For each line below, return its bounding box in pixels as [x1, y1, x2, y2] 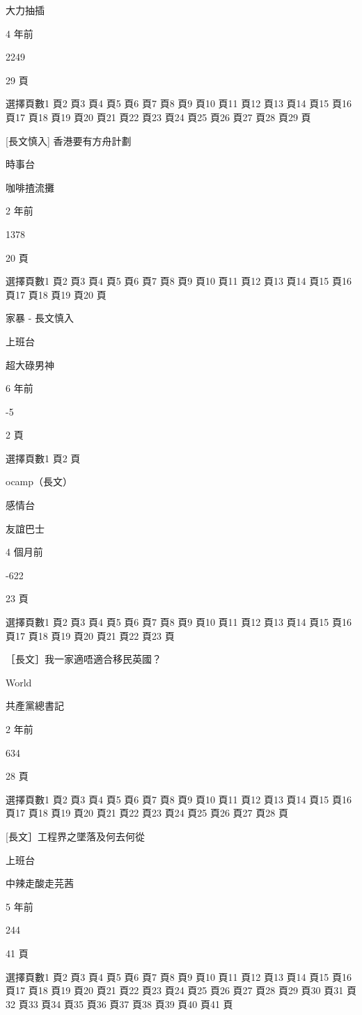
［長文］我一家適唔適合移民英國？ [6, 652, 162, 666]
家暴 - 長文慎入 [6, 310, 74, 325]
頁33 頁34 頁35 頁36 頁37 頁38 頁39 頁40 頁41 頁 [18, 996, 233, 1011]
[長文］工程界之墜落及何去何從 [6, 828, 145, 843]
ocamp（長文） [6, 474, 73, 489]
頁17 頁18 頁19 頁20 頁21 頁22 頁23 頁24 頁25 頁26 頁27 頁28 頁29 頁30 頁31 [6, 983, 344, 998]
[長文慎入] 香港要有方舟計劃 [6, 133, 132, 148]
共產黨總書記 [6, 698, 64, 713]
